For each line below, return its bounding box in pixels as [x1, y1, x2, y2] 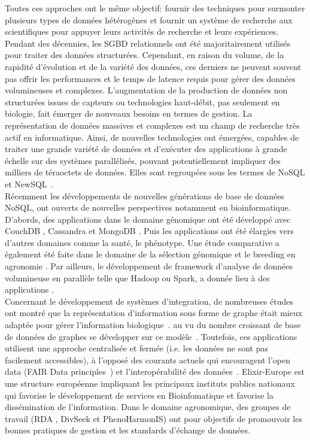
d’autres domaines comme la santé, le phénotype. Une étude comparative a [5, 236, 279, 248]
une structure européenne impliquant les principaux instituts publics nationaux [5, 377, 295, 389]
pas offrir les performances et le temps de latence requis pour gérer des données [5, 72, 296, 84]
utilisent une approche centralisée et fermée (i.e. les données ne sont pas [5, 342, 268, 354]
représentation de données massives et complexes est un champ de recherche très [5, 119, 300, 131]
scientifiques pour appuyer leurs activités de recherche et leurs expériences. [5, 25, 279, 38]
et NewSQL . [5, 177, 54, 190]
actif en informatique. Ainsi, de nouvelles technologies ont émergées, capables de [5, 131, 299, 143]
